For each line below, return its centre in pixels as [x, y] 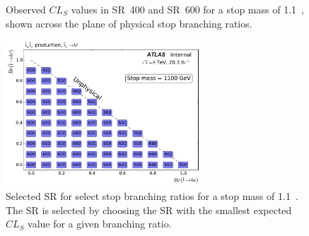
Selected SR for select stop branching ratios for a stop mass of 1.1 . [152, 195]
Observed [26, 9]
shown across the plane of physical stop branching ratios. [129, 23]
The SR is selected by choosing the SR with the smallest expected [149, 210]
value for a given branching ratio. [100, 224]
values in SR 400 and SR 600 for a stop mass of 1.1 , [187, 9]
